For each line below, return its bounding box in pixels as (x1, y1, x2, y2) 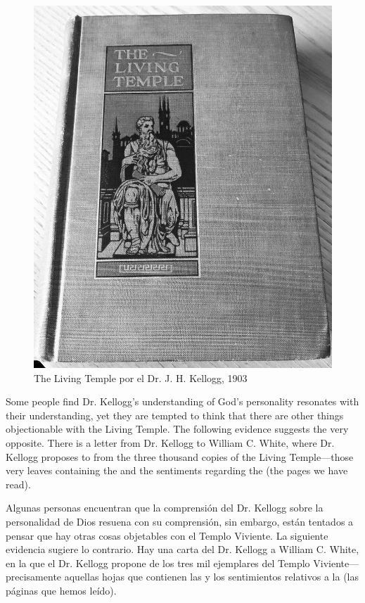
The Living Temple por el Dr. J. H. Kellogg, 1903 (34, 370, 248, 385)
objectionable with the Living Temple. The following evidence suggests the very (6, 421, 349, 436)
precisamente (6, 569, 62, 584)
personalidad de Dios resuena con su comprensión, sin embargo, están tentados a (6, 514, 354, 528)
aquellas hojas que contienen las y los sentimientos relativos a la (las (64, 569, 359, 584)
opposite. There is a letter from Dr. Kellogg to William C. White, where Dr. (6, 436, 335, 450)
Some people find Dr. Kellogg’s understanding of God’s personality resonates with (6, 394, 359, 409)
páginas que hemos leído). (6, 583, 117, 597)
